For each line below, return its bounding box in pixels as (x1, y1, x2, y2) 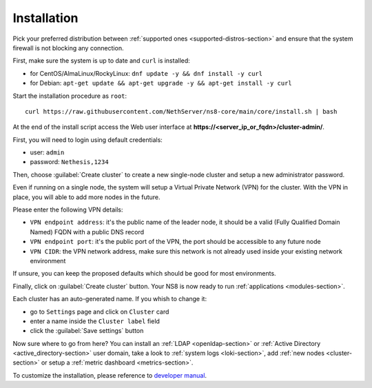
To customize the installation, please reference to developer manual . (12, 371, 207, 379)
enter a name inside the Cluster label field (30, 317, 160, 325)
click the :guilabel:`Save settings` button (30, 327, 144, 335)
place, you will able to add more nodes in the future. (12, 193, 161, 201)
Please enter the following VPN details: (12, 205, 123, 214)
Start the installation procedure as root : (12, 92, 127, 100)
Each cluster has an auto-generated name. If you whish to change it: (12, 295, 207, 303)
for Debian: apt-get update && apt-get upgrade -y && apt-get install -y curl (30, 79, 292, 88)
